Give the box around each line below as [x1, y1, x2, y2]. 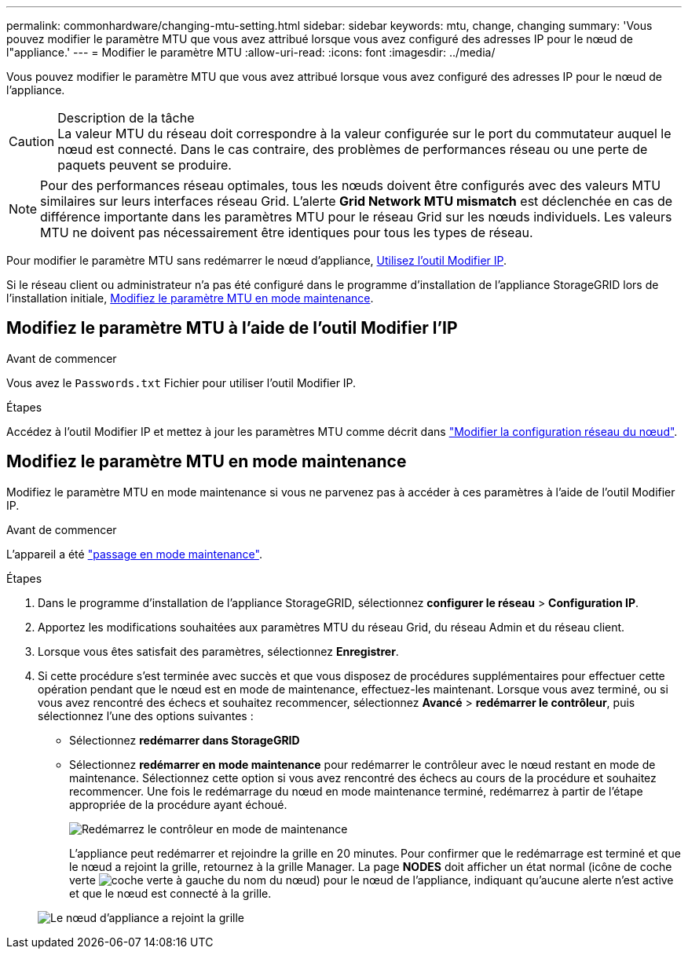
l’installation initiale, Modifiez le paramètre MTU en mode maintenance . [6, 291, 374, 305]
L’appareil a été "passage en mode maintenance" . [6, 547, 262, 561]
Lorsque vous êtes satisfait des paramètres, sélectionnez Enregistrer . [38, 644, 399, 658]
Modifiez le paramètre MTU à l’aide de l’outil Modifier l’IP [6, 318, 458, 338]
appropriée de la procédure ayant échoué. [69, 797, 287, 811]
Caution [9, 134, 55, 149]
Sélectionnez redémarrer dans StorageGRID [69, 733, 300, 747]
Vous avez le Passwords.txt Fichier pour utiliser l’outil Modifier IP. [6, 375, 357, 390]
